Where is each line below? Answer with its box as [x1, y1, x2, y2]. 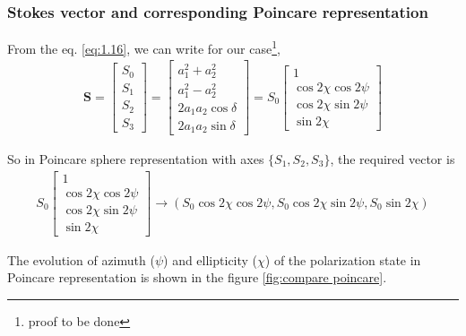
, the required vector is [330, 150, 455, 168]
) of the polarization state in [264, 250, 421, 269]
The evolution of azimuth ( [7, 250, 155, 269]
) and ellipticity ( [163, 250, 258, 269]
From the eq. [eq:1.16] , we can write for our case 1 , [7, 37, 280, 57]
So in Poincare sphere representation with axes [7, 150, 264, 168]
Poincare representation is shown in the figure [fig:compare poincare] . [7, 268, 387, 287]
